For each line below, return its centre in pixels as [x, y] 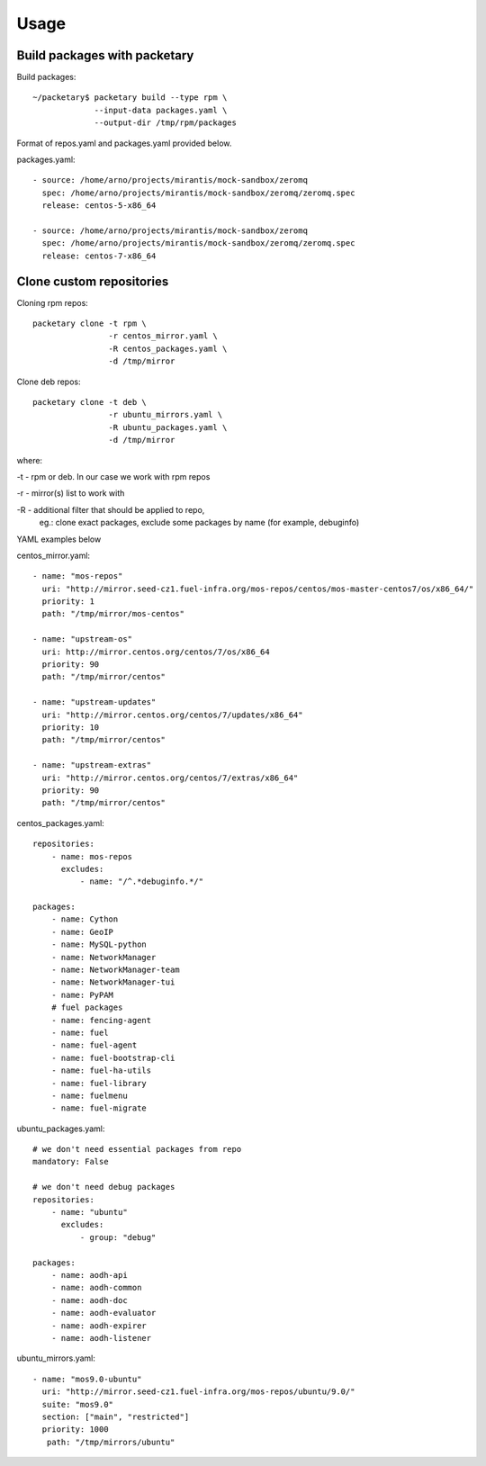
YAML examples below [59, 539]
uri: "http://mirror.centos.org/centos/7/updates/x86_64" [172, 715]
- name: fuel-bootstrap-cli [113, 1058]
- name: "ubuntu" [89, 1212]
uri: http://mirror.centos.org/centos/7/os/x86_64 [156, 652]
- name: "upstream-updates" [94, 702]
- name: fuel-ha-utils [101, 1070]
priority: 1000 [75, 1430]
